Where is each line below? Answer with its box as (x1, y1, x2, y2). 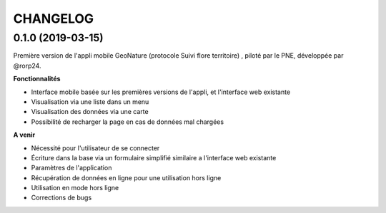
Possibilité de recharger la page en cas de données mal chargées (31, 118, 224, 126)
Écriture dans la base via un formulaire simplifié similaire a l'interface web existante (31, 153, 277, 162)
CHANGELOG (13, 11, 94, 26)
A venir (13, 130, 36, 139)
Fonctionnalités (13, 75, 61, 83)
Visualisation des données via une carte (31, 108, 149, 116)
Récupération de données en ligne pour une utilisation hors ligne (31, 173, 222, 182)
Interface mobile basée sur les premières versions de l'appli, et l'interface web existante (31, 88, 291, 96)
